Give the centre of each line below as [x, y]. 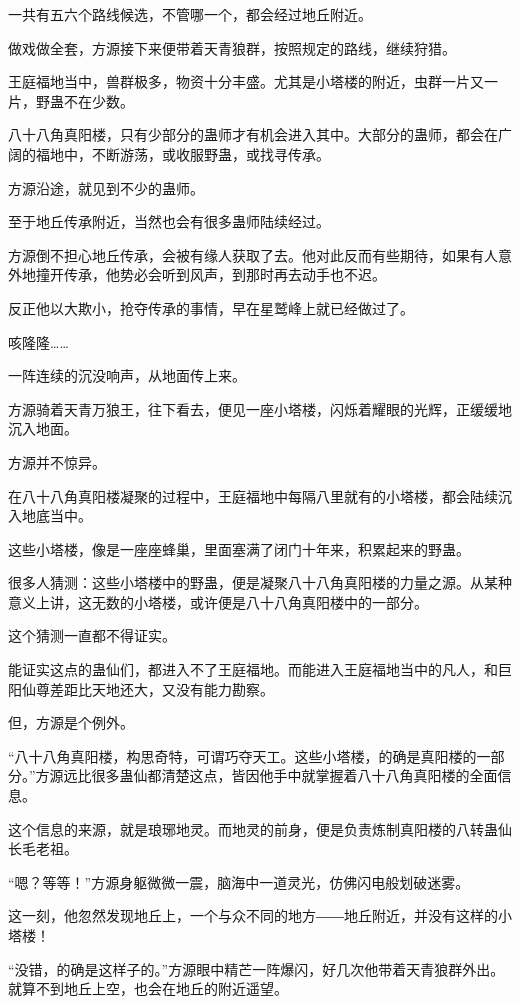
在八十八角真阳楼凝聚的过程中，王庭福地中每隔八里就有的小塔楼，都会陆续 [253, 495]
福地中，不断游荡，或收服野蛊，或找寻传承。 [182, 153]
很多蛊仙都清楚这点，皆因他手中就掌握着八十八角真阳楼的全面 [294, 775]
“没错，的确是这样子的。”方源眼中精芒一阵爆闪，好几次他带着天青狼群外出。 [256, 968]
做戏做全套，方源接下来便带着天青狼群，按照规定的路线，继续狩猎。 [232, 47]
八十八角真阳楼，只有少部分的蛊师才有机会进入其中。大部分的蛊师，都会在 [253, 134]
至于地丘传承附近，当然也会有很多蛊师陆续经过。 [169, 221]
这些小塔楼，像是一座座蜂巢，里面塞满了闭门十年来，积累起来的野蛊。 [239, 548]
